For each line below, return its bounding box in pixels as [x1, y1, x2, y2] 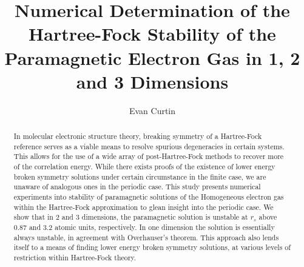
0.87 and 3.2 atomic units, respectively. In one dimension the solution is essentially [13, 221, 275, 232]
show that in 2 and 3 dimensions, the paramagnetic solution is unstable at [13, 212, 248, 222]
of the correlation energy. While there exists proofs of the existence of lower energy [13, 161, 275, 172]
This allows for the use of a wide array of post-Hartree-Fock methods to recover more [13, 151, 284, 161]
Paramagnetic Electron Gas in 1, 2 [4, 45, 300, 70]
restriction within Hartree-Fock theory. [13, 252, 137, 262]
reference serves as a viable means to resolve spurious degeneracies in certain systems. [13, 141, 285, 151]
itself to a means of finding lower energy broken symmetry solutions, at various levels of [13, 242, 291, 252]
